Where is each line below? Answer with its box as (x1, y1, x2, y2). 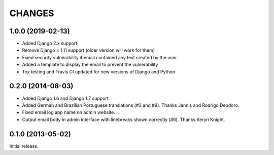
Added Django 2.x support (22, 41, 78, 47)
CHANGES (9, 8, 54, 19)
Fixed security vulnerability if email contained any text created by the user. (22, 54, 178, 60)
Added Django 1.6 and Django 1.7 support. (22, 95, 110, 101)
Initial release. (9, 143, 39, 149)
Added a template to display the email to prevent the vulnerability (22, 61, 158, 68)
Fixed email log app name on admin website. (22, 109, 115, 115)
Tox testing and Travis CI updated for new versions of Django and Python (22, 68, 176, 74)
